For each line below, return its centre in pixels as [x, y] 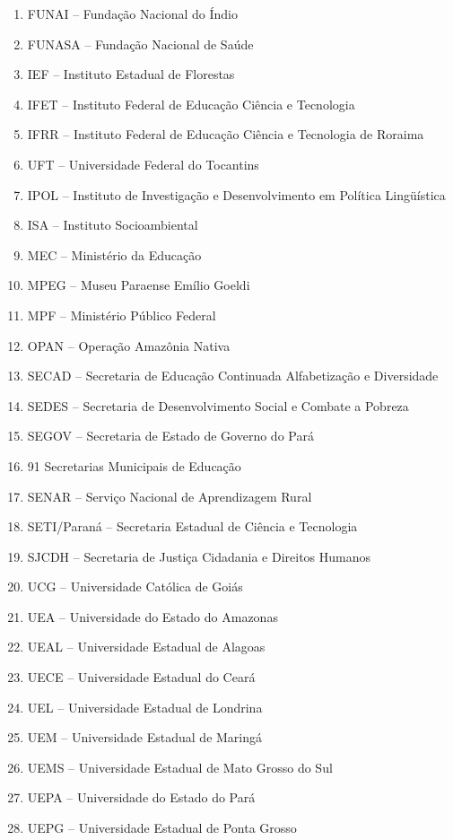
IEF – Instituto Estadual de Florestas [131, 74]
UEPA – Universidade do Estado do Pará [141, 797]
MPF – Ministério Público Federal [122, 315]
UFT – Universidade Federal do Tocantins [143, 164]
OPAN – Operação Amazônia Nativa [129, 345]
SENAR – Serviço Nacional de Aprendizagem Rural [170, 496]
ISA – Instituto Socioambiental [113, 225]
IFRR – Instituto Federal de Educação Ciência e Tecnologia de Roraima [226, 134]
